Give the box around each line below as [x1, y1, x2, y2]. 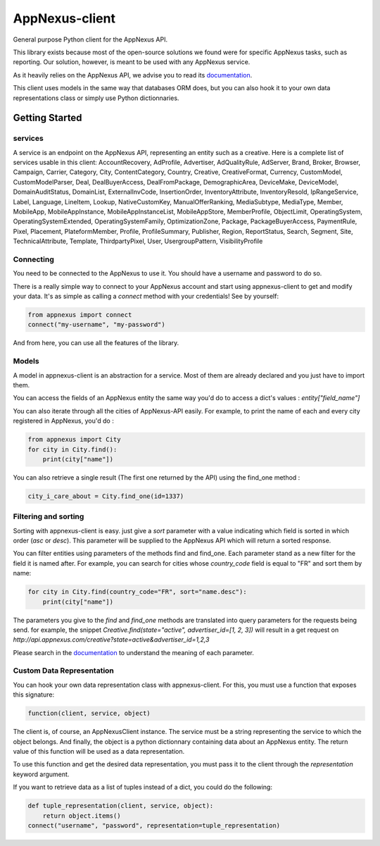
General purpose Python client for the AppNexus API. [13, 35, 168, 44]
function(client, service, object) [27, 709, 151, 718]
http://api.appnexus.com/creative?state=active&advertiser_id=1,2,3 [13, 635, 210, 644]
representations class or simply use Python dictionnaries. [13, 94, 179, 102]
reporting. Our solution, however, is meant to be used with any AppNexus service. [13, 58, 251, 66]
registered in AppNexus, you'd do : [13, 416, 114, 425]
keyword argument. [13, 770, 70, 778]
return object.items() [42, 811, 121, 820]
